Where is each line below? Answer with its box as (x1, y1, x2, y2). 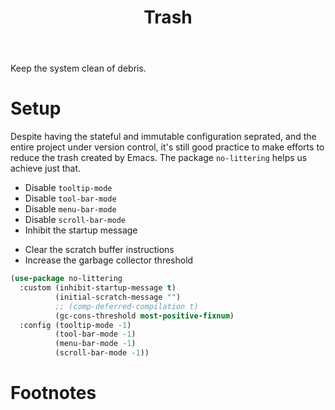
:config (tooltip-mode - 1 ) (19, 320, 132, 330)
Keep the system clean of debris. (10, 62, 147, 75)
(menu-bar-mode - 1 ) (54, 339, 137, 349)
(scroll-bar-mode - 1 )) (54, 348, 150, 358)
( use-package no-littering (10, 274, 123, 284)
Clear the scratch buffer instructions (24, 244, 175, 256)
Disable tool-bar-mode (24, 192, 117, 205)
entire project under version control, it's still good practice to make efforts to (10, 141, 325, 153)
